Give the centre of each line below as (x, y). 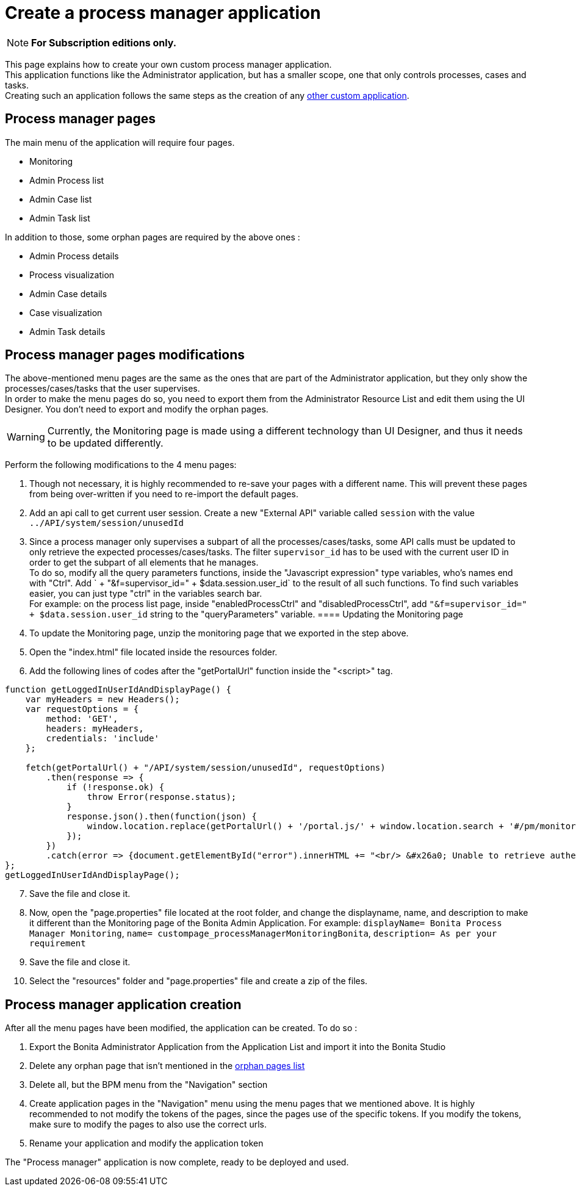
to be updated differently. (105, 443)
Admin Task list (60, 218)
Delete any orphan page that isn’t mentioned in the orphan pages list (167, 1066)
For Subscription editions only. (104, 42)
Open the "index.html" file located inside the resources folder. (153, 652)
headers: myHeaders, (95, 729)
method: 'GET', (82, 719)
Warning (26, 437)
